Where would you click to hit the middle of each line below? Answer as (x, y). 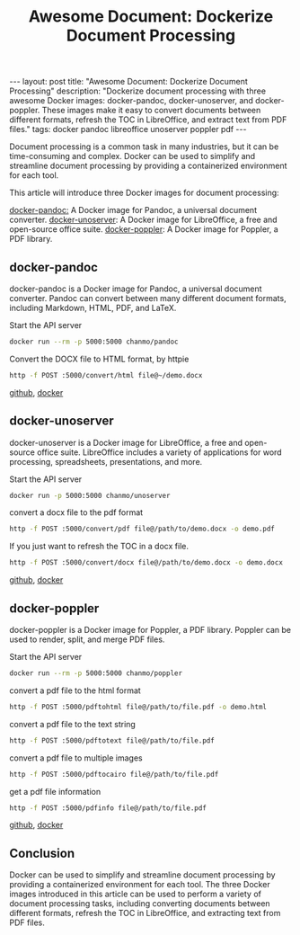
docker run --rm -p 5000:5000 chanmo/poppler (96, 673)
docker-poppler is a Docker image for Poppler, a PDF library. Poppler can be (150, 630)
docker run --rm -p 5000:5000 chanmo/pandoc (94, 342)
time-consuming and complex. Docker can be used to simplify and (132, 156)
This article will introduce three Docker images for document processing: (145, 193)
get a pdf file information (55, 791)
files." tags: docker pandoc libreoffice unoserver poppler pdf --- (128, 129)
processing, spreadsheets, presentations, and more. (106, 461)
